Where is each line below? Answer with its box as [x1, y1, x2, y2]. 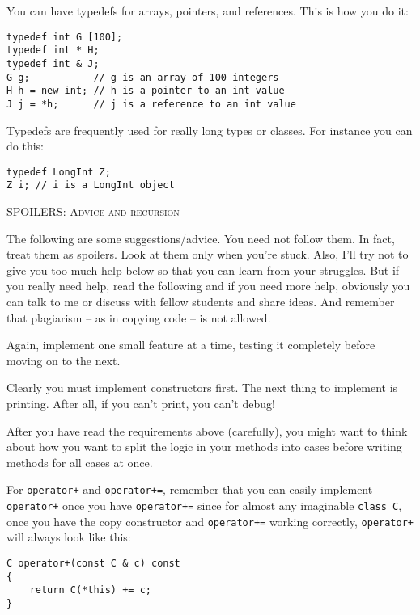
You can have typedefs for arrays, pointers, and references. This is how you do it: [6, 2, 409, 19]
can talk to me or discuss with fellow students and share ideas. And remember [6, 293, 395, 310]
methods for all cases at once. [6, 453, 153, 470]
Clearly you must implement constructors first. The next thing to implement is [6, 379, 398, 396]
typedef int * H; [6, 44, 100, 57]
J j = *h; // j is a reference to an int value [6, 98, 296, 110]
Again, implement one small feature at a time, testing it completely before [6, 336, 375, 353]
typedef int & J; [6, 57, 100, 70]
